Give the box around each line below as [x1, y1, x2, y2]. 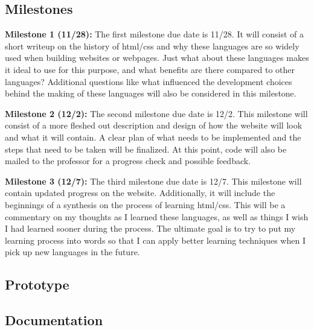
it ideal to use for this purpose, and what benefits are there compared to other [5, 63, 295, 75]
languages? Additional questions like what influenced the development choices [5, 75, 292, 87]
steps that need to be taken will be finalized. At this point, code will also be [5, 142, 287, 155]
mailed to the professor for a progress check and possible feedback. [5, 154, 251, 167]
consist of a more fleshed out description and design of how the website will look [5, 119, 303, 132]
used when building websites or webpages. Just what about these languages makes [5, 51, 309, 64]
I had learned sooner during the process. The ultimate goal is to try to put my [5, 222, 296, 235]
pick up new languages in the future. [5, 246, 140, 258]
